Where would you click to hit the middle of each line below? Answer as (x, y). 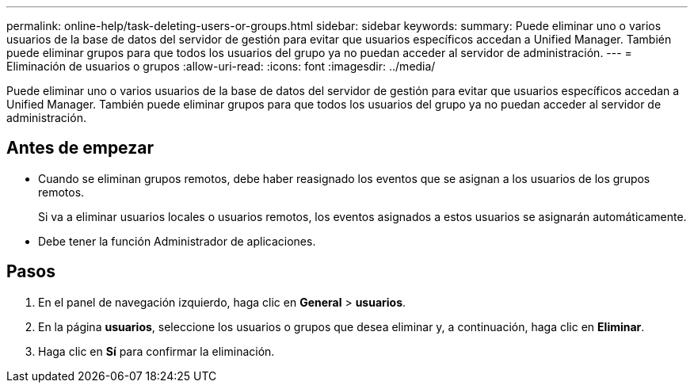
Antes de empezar (80, 148)
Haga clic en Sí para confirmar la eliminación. (156, 351)
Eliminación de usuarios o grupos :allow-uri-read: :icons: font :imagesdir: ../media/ (221, 66)
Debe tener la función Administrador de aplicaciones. (177, 241)
